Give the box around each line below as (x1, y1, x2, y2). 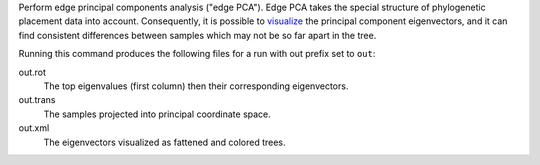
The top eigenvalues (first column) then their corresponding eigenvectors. (43, 80, 349, 92)
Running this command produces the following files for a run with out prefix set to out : (18, 48, 376, 60)
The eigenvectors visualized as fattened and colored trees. (43, 136, 286, 148)
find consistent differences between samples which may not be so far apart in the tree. (18, 29, 377, 41)
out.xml (18, 122, 50, 134)
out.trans (18, 94, 56, 106)
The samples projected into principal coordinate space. (43, 108, 272, 120)
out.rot (18, 66, 47, 78)
